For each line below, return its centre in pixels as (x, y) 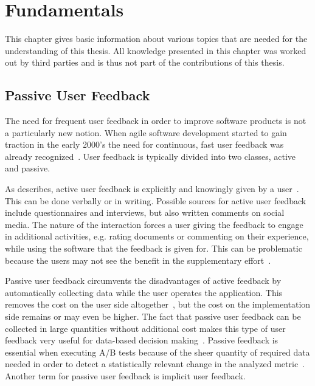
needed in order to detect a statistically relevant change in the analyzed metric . (155, 364)
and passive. (28, 168)
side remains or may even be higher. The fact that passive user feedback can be (153, 316)
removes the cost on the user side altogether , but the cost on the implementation (158, 304)
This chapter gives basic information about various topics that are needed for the (156, 39)
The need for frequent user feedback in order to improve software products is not (156, 121)
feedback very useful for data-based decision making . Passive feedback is (142, 340)
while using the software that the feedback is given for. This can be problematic (154, 248)
